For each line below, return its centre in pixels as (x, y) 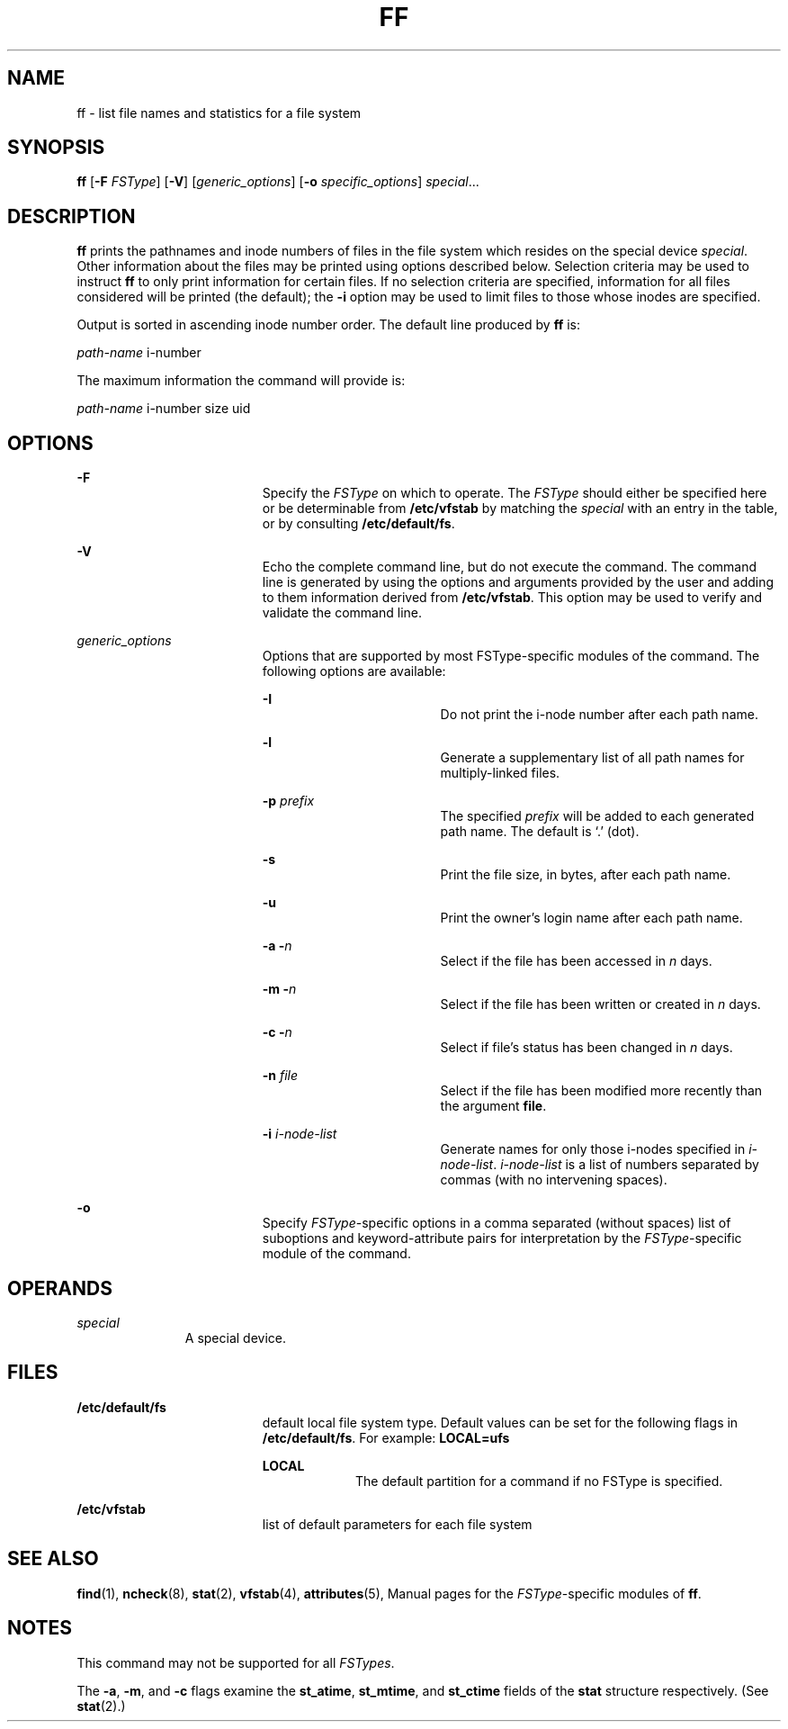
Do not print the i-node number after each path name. (599, 715)
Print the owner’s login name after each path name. (591, 918)
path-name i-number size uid (164, 409)
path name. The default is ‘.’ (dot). (540, 832)
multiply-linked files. (500, 773)
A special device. (236, 1337)
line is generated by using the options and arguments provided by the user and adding (518, 582)
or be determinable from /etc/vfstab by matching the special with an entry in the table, (520, 509)
